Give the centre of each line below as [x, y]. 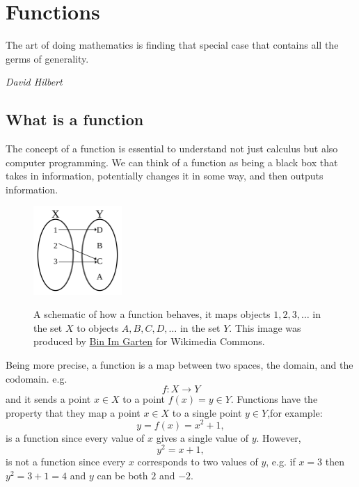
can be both [122, 475]
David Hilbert [34, 82]
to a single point [207, 412]
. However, [279, 437]
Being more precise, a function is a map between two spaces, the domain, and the [179, 365]
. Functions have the [274, 399]
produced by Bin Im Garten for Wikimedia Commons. [149, 341]
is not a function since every [66, 462]
